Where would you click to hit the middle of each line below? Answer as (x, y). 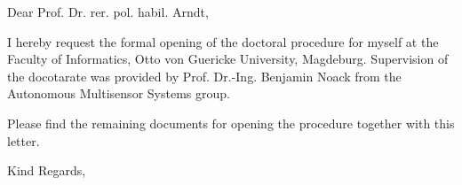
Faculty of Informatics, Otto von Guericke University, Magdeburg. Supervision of (228, 59)
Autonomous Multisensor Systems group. (119, 93)
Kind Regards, (47, 170)
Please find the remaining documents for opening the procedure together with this (231, 123)
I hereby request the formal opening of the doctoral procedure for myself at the (223, 41)
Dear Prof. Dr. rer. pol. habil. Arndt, (108, 12)
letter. (24, 140)
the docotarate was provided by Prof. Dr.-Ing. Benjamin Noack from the (204, 76)
